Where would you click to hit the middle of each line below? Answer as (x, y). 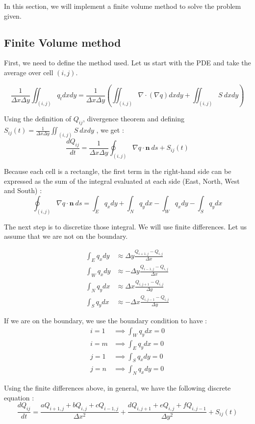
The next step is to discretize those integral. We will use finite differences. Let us (126, 226)
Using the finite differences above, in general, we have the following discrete (117, 388)
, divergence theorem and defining (133, 119)
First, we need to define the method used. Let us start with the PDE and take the (127, 63)
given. (13, 15)
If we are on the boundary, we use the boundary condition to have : (105, 321)
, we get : (110, 130)
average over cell (29, 72)
